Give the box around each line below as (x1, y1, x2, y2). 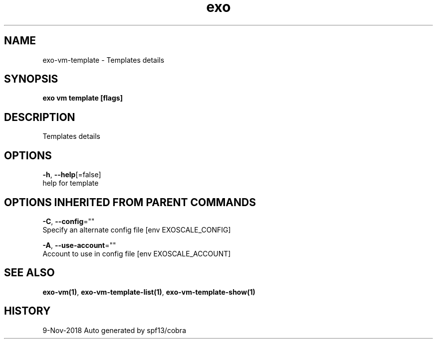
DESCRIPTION (4, 111, 75, 123)
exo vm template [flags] (42, 94, 123, 103)
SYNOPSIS (4, 73, 58, 86)
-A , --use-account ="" (42, 240, 116, 249)
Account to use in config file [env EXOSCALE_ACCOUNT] (42, 249, 231, 258)
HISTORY (4, 305, 51, 318)
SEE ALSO (4, 266, 55, 279)
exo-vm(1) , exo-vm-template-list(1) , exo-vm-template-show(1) (42, 287, 255, 296)
